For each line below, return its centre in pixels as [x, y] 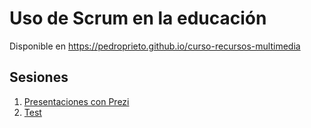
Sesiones [39, 77]
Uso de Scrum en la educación [138, 18]
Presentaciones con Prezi [76, 101]
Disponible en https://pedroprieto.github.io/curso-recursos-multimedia [155, 46]
